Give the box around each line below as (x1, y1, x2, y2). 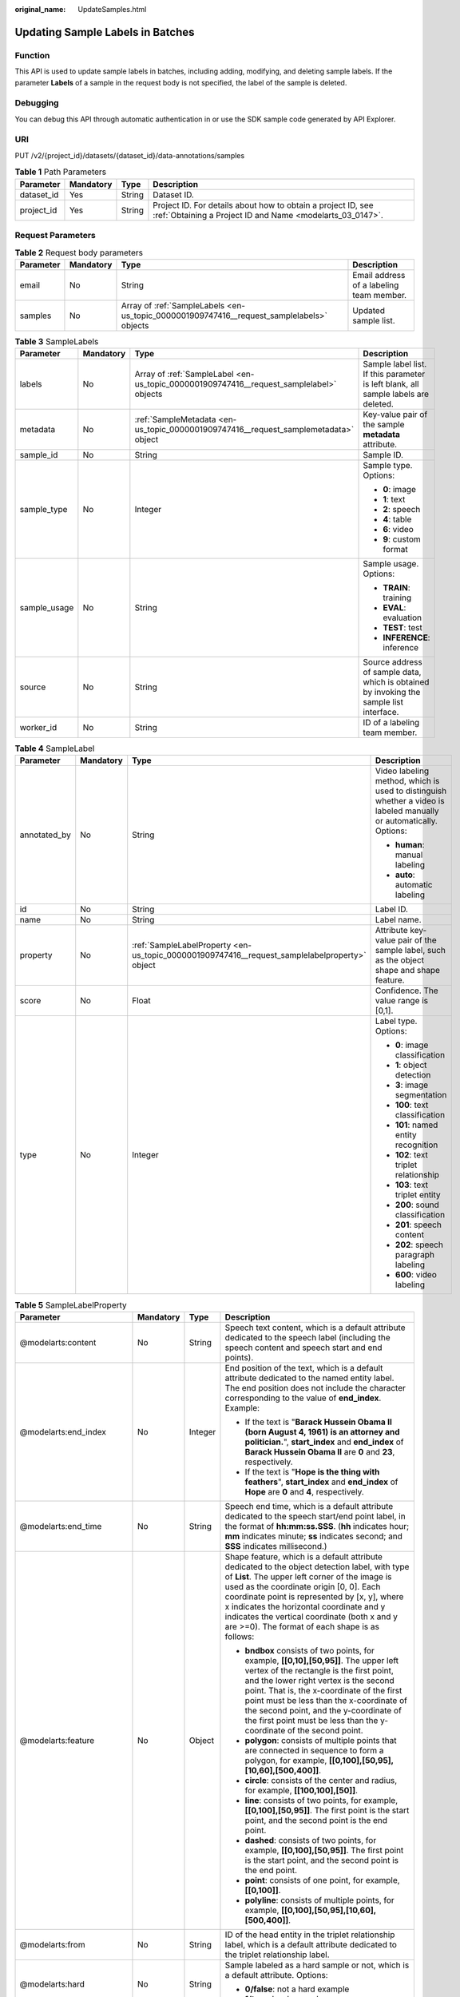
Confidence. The (375, 985, 438, 996)
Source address (363, 657, 422, 668)
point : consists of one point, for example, (244, 1874, 400, 1885)
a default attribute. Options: (224, 1969, 328, 1980)
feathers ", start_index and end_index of (244, 1476, 399, 1487)
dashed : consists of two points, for (244, 1834, 377, 1845)
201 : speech (395, 1219, 442, 1230)
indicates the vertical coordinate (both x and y (224, 1610, 399, 1622)
